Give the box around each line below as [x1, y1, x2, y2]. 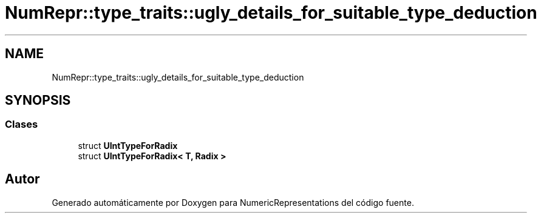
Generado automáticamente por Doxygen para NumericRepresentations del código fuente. [52, 197, 414, 208]
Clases [5, 118, 38, 131]
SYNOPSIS [5, 93, 71, 108]
